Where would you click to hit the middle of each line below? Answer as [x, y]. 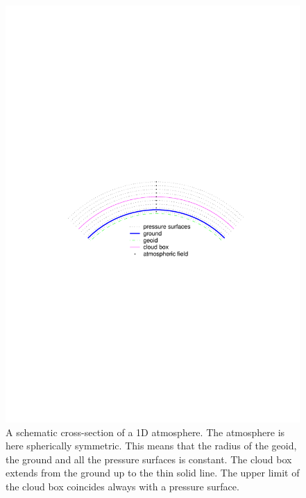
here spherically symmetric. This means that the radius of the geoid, [151, 446]
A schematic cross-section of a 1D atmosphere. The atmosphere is [145, 432]
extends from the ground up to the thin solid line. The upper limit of [153, 473]
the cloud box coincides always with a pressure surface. [122, 486]
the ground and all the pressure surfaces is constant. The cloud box [149, 459]
